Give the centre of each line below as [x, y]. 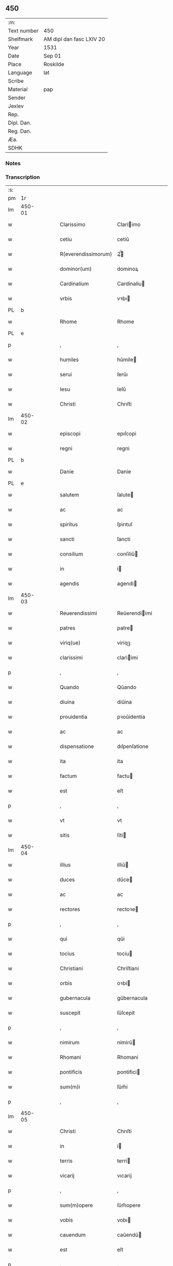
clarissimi [72, 657]
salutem [70, 495]
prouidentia [74, 717]
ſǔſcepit [126, 1013]
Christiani [72, 968]
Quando [70, 687]
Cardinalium [74, 284]
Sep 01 [53, 56]
